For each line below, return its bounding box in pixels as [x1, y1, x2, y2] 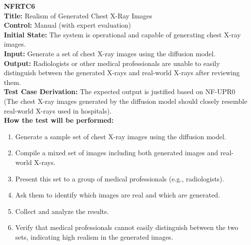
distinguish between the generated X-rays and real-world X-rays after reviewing [4, 67, 240, 78]
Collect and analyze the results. [15, 206, 109, 216]
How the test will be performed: [4, 115, 114, 125]
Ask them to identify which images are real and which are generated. [15, 190, 220, 200]
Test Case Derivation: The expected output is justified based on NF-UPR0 [4, 86, 235, 97]
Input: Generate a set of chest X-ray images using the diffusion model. [4, 48, 216, 58]
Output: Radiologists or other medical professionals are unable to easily [4, 58, 220, 68]
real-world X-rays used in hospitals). [4, 105, 112, 115]
